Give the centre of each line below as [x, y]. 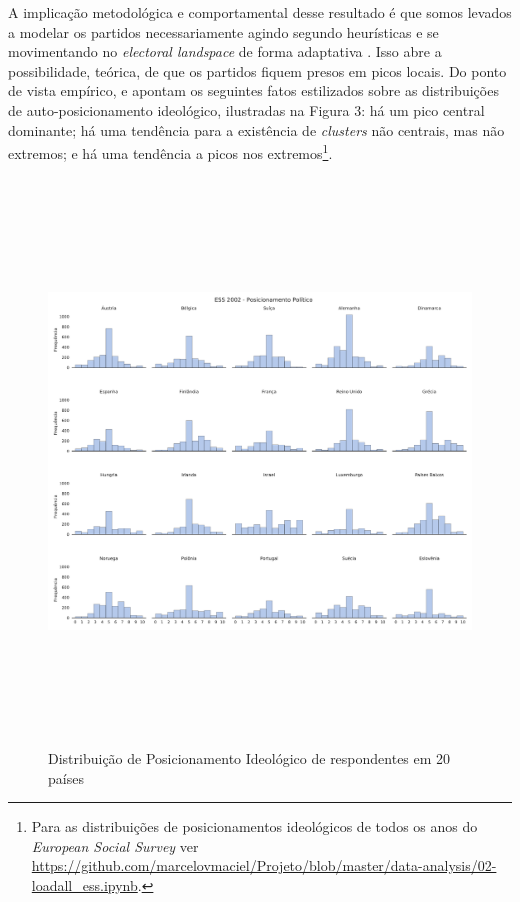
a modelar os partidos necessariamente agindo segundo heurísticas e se [223, 31]
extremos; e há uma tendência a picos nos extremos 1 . [170, 151]
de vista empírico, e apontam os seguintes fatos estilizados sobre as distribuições [253, 90]
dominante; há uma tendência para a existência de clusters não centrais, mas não [256, 129]
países [66, 777]
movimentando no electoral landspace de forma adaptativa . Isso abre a [225, 51]
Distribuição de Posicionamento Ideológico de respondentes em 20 [249, 757]
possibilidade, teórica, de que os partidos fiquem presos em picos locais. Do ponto [257, 70]
